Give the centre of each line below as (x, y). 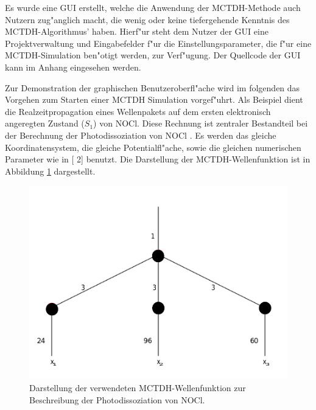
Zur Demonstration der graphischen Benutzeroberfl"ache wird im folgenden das (153, 87)
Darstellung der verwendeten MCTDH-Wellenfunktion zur (138, 388)
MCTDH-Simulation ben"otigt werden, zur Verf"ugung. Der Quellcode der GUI (153, 55)
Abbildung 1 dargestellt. (50, 171)
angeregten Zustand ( (45, 123)
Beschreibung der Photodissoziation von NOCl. (117, 399)
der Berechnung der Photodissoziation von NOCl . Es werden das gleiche (141, 135)
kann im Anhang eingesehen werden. (73, 67)
